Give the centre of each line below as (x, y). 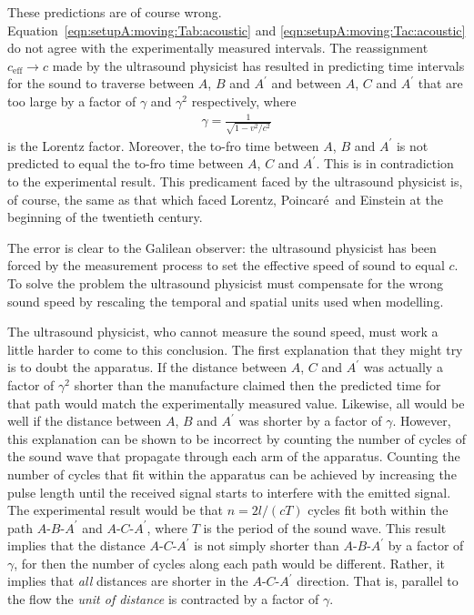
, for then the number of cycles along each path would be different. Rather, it (229, 563)
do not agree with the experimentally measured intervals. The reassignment (218, 48)
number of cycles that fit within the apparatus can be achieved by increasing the (232, 474)
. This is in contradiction (385, 163)
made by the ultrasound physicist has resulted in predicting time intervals (258, 65)
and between (307, 83)
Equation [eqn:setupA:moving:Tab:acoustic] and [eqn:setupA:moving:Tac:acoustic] (237, 30)
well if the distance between (85, 421)
